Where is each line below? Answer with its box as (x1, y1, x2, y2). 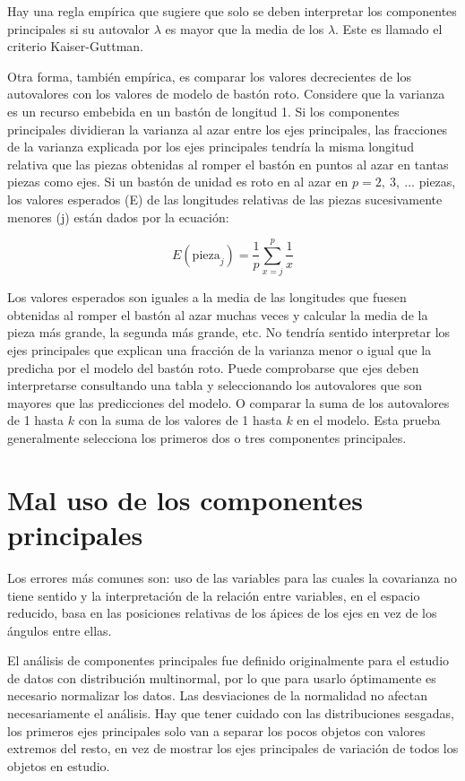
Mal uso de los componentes (7, 481, 363, 517)
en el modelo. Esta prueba (297, 411, 441, 430)
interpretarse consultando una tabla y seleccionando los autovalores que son (7, 376, 423, 395)
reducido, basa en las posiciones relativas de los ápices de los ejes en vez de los (7, 603, 437, 622)
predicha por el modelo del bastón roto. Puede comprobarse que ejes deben (7, 358, 419, 377)
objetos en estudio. (7, 756, 110, 775)
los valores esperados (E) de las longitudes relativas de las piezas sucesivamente (7, 189, 443, 208)
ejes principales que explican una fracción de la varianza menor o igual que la (7, 341, 432, 360)
